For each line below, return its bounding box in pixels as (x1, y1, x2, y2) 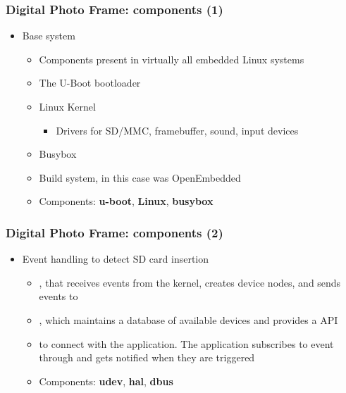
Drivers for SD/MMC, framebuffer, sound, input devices (56, 123, 299, 137)
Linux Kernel (39, 99, 96, 113)
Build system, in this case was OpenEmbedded (39, 170, 241, 185)
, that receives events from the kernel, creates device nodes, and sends (39, 275, 341, 289)
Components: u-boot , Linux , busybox (39, 194, 214, 208)
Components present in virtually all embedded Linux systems (39, 51, 304, 66)
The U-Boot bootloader (39, 75, 141, 90)
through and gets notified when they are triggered (39, 350, 255, 365)
